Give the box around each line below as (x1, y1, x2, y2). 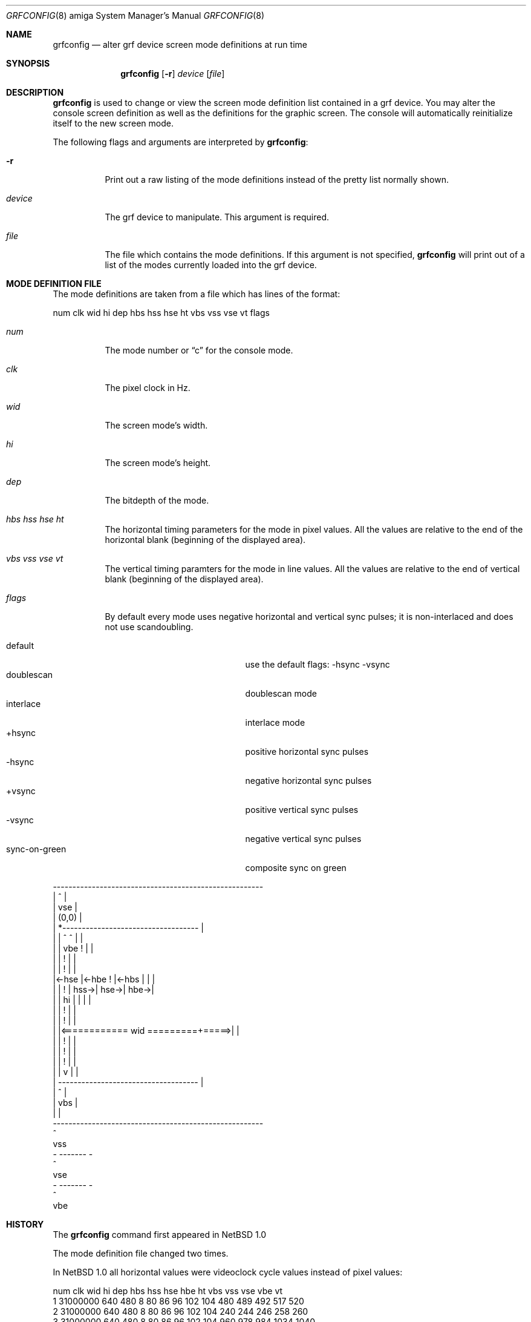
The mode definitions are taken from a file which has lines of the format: (53, 289, 340, 299)
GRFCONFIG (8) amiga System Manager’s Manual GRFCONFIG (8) (6, 10, 264, 21)
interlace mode (245, 717, 305, 728)
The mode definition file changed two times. (53, 1248, 229, 1258)
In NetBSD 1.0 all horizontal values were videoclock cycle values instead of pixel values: (53, 1267, 403, 1277)
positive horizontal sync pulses (245, 746, 369, 757)
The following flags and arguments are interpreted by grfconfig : (53, 137, 308, 147)
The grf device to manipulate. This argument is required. (105, 212, 330, 222)
